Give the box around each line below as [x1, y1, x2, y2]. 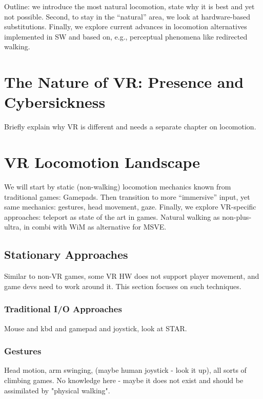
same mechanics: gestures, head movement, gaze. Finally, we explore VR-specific [4, 201, 256, 212]
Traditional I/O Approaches [4, 302, 122, 315]
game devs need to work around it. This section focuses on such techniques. [4, 280, 241, 291]
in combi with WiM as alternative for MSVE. [24, 221, 167, 232]
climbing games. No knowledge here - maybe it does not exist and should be [4, 374, 244, 385]
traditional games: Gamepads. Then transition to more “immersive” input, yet [4, 191, 250, 202]
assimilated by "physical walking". [4, 385, 110, 395]
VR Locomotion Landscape [4, 151, 200, 173]
